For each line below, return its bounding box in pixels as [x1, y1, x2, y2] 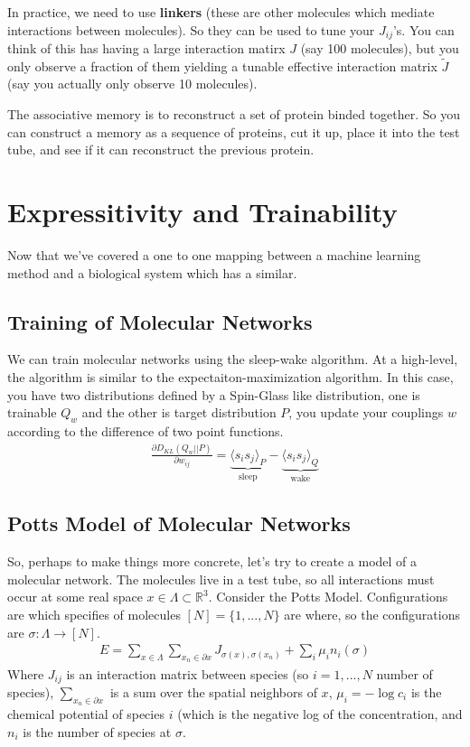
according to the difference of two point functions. [7, 421, 284, 440]
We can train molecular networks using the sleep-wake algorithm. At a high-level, [7, 350, 458, 369]
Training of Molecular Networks [7, 307, 313, 335]
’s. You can [392, 20, 455, 39]
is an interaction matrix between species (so [66, 664, 309, 683]
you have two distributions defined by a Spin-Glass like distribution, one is [7, 385, 420, 404]
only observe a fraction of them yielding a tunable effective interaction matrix [7, 56, 437, 75]
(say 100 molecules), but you [300, 39, 459, 58]
